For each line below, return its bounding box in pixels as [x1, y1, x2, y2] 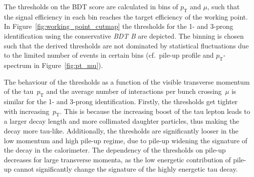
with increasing [4, 106, 49, 116]
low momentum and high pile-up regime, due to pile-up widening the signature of [4, 135, 248, 145]
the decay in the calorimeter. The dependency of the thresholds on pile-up [4, 145, 226, 155]
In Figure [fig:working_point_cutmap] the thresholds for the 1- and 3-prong [4, 21, 233, 31]
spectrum [4, 60, 32, 70]
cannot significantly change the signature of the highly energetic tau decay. [14, 164, 238, 174]
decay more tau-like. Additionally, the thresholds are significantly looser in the [4, 125, 238, 135]
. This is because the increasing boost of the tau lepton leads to [60, 106, 250, 116]
